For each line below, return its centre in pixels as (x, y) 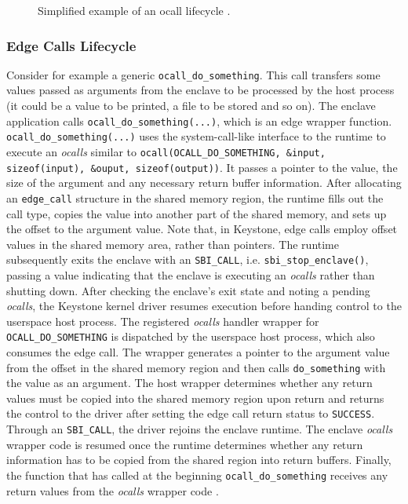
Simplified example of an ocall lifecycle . (134, 10)
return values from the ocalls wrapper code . (113, 490)
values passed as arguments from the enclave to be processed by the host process (200, 90)
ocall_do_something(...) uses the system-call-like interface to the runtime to (196, 136)
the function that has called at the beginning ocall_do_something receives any (197, 475)
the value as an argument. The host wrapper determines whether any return (189, 383)
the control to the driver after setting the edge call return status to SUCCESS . (191, 413)
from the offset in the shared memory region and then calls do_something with (196, 367)
